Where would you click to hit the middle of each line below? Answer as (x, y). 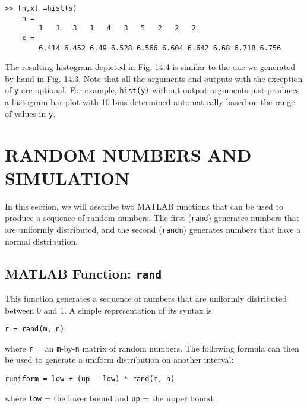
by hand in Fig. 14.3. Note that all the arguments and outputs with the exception (154, 78)
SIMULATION (67, 177)
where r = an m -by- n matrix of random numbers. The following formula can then (152, 348)
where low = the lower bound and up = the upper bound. (110, 398)
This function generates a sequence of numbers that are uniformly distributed (146, 298)
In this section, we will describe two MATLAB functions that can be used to (144, 206)
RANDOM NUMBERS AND (128, 154)
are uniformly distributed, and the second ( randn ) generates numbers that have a (153, 229)
